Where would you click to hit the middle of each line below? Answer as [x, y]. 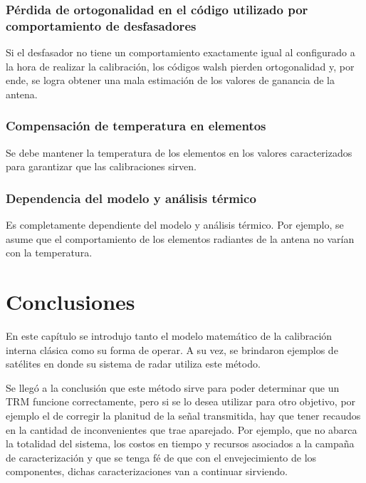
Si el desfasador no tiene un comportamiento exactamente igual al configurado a [181, 52]
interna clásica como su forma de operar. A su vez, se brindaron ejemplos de [172, 349]
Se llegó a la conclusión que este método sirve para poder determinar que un [173, 387]
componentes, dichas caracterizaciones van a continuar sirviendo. [147, 471]
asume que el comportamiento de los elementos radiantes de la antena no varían [180, 238]
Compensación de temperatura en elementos [136, 126]
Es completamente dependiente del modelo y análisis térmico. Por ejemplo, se [175, 225]
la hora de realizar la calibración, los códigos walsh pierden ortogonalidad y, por [180, 66]
